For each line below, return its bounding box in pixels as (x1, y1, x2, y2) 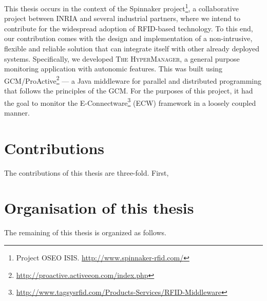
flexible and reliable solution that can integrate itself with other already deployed (4, 43, 259, 54)
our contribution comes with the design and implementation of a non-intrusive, (4, 33, 253, 44)
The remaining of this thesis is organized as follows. (4, 227, 166, 238)
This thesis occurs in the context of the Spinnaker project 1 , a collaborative (4, 2, 239, 13)
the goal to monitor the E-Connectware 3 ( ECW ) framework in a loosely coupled (4, 96, 256, 108)
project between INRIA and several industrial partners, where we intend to (4, 13, 240, 24)
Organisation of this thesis (4, 197, 194, 218)
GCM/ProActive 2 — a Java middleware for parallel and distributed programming (4, 73, 262, 86)
